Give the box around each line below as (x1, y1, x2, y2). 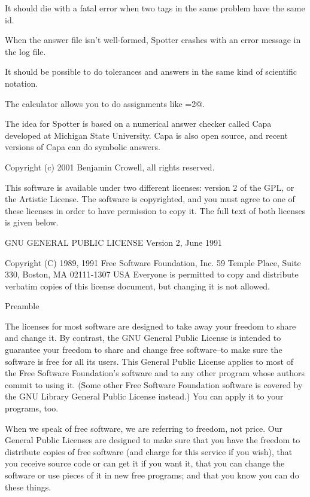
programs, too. (5, 402, 59, 414)
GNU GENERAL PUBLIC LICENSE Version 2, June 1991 (5, 236, 222, 248)
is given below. (5, 216, 59, 228)
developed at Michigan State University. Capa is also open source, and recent (5, 129, 288, 141)
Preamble (5, 300, 39, 312)
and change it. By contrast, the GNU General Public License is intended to (5, 331, 281, 344)
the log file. (5, 45, 46, 57)
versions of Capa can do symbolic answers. (5, 141, 160, 153)
